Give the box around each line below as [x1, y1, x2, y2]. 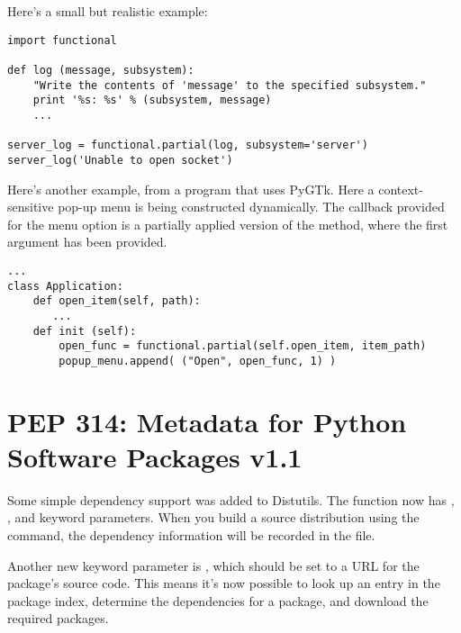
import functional [7, 33, 117, 47]
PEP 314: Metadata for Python [7, 402, 407, 439]
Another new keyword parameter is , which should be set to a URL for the [7, 556, 420, 574]
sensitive [7, 197, 54, 216]
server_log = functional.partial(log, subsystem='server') [7, 139, 368, 152]
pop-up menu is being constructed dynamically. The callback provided [58, 197, 445, 216]
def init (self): [32, 324, 137, 338]
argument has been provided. [7, 232, 167, 251]
